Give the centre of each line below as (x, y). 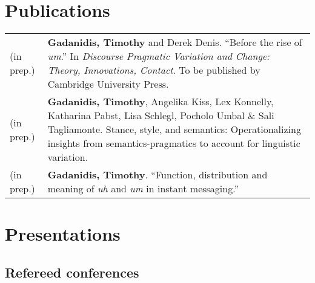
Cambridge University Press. (108, 84)
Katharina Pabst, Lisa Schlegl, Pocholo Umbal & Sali (161, 115)
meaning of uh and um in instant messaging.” (143, 189)
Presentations (63, 234)
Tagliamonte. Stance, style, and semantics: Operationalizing (174, 129)
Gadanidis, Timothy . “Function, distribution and (157, 175)
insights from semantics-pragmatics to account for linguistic (174, 143)
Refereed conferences (72, 272)
